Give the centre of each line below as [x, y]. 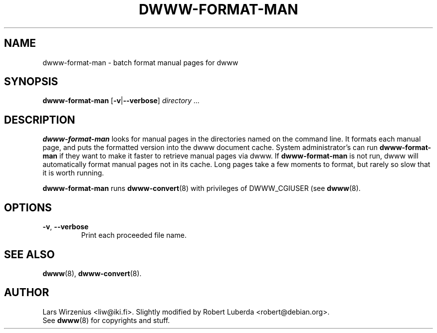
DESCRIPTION [40, 120]
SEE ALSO [29, 254]
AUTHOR [27, 293]
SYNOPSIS [31, 82]
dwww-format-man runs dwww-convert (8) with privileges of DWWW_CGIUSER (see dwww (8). [202, 188]
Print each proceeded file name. [134, 235]
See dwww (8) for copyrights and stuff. [106, 320]
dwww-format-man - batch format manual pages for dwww [140, 62]
